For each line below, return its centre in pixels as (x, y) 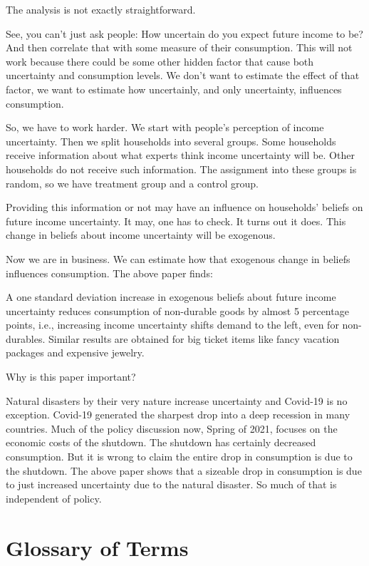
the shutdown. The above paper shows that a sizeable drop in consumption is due (184, 470)
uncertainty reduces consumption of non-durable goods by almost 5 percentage (177, 310)
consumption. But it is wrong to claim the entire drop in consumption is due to (179, 457)
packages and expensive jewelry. (75, 353)
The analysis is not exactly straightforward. (101, 9)
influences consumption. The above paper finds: (109, 273)
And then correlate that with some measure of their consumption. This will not (179, 47)
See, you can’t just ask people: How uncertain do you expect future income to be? (184, 33)
